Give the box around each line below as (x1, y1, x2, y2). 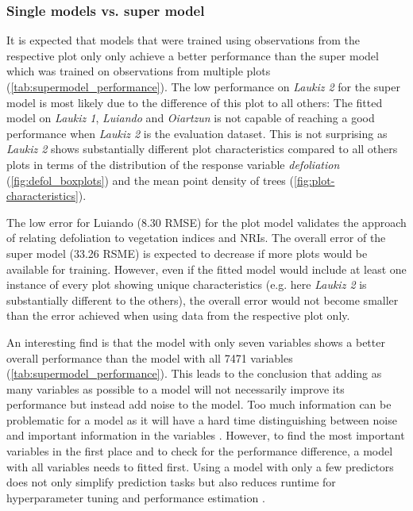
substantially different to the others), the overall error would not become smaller (6, 291, 399, 308)
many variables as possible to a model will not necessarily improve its (6, 380, 345, 397)
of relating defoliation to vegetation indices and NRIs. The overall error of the (6, 229, 386, 246)
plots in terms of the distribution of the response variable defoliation (6, 156, 340, 172)
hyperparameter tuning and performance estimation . (6, 489, 265, 505)
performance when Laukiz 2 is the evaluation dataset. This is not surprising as (6, 125, 388, 141)
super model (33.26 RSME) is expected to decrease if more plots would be (6, 244, 368, 261)
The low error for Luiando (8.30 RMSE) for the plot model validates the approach (6, 213, 407, 230)
